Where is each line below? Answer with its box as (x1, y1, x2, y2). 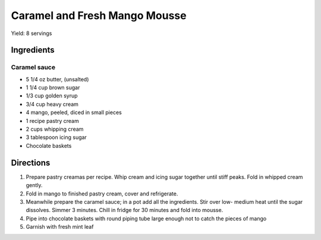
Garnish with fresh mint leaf (26, 223, 94, 230)
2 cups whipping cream (26, 125, 84, 133)
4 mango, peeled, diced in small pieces (26, 109, 122, 116)
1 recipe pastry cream (26, 117, 80, 124)
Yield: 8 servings (11, 30, 52, 37)
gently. (26, 182, 43, 189)
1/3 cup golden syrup (26, 92, 78, 99)
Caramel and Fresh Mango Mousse (11, 9, 187, 22)
